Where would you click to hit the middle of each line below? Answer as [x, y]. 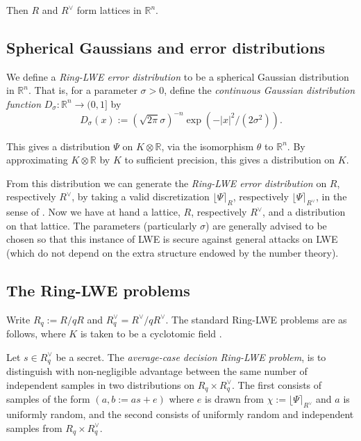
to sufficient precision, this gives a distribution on [230, 160]
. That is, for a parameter [83, 90]
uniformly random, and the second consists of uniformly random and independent [180, 414]
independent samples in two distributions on [101, 384]
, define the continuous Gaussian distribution [260, 90]
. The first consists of [277, 384]
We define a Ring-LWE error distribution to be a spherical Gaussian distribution [178, 76]
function [24, 103]
